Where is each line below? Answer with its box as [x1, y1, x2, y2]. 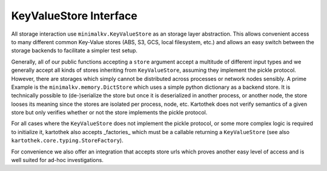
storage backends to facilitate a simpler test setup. [11, 47, 137, 54]
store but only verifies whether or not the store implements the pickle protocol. [11, 109, 208, 116]
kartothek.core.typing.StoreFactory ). [11, 137, 124, 144]
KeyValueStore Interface [11, 9, 137, 22]
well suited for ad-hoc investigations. [11, 156, 104, 164]
